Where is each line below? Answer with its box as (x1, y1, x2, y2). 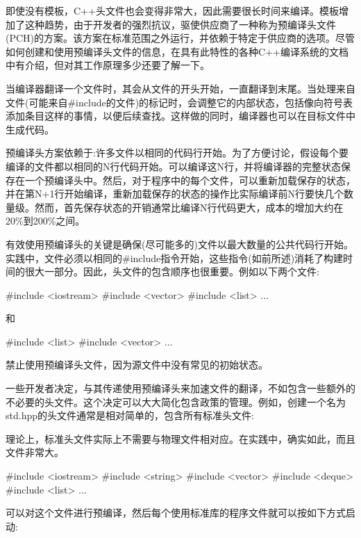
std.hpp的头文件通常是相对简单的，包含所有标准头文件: (6, 408, 254, 423)
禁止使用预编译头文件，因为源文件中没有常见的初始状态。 (6, 357, 268, 372)
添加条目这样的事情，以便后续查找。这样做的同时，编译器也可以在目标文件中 (6, 108, 355, 123)
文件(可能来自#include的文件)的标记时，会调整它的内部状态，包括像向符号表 (6, 95, 353, 109)
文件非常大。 (6, 445, 64, 459)
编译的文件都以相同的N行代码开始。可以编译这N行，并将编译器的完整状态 (6, 158, 341, 173)
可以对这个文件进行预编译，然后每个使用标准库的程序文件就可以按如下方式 (6, 505, 346, 520)
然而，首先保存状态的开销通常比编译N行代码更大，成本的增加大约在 (34, 199, 344, 214)
